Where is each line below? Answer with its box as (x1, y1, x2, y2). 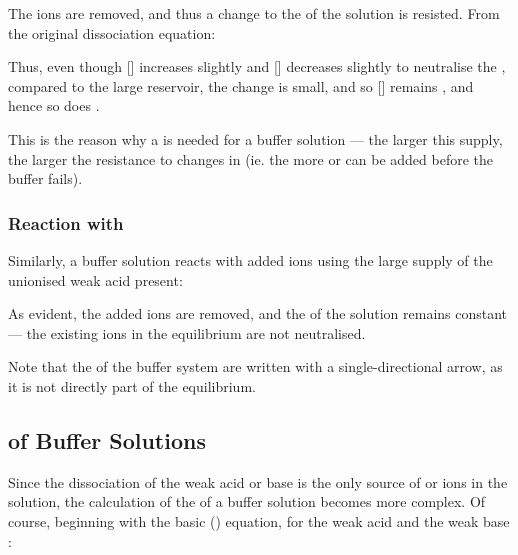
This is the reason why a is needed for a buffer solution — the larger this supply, (8, 128, 503, 149)
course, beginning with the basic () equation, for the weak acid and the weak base (8, 510, 510, 531)
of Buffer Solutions (8, 424, 206, 455)
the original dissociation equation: (8, 22, 216, 43)
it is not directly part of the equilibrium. (8, 375, 256, 396)
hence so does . (8, 95, 100, 116)
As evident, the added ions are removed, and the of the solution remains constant (8, 303, 508, 324)
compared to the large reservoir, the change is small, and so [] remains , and (8, 75, 474, 96)
